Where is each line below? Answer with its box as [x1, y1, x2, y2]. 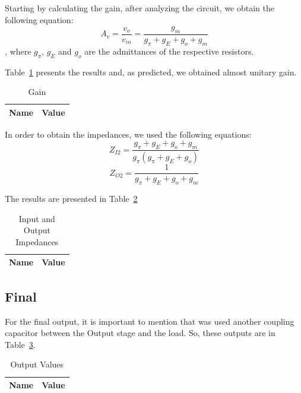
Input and [18, 212, 55, 224]
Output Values [10, 358, 64, 370]
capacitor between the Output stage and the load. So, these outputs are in [5, 327, 275, 339]
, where [5, 45, 31, 57]
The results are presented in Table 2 [5, 192, 138, 205]
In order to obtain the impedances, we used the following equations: [5, 128, 252, 140]
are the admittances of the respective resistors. [84, 45, 254, 57]
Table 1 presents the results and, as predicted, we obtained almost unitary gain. [5, 65, 297, 78]
